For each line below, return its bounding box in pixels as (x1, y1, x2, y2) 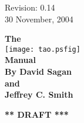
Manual (5, 54, 36, 66)
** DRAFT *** (5, 108, 69, 120)
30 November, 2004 (5, 12, 73, 25)
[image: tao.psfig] (5, 45, 80, 54)
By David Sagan (5, 65, 72, 78)
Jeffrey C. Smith (5, 88, 73, 101)
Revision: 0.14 (5, 1, 55, 13)
